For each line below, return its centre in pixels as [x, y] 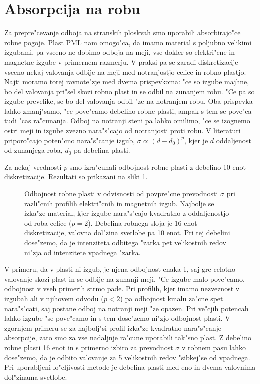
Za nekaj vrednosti [33, 166]
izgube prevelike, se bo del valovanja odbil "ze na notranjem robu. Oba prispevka [128, 101]
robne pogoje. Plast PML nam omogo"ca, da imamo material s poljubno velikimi [128, 42]
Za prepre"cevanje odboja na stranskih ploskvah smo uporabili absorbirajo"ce [122, 32]
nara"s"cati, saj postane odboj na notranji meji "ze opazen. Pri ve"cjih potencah [126, 308]
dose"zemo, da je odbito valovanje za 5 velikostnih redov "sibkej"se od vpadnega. [127, 357]
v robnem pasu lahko [214, 347]
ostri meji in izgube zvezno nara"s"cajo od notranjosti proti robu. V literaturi [122, 130]
